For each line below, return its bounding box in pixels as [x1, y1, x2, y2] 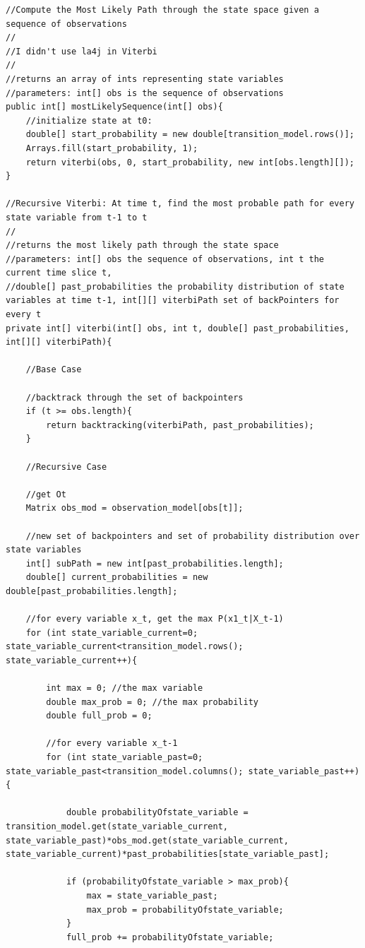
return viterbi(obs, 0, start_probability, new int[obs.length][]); [25, 157, 354, 167]
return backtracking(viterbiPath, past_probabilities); [46, 420, 314, 430]
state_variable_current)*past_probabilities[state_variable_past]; [6, 849, 330, 860]
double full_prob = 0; [46, 711, 152, 721]
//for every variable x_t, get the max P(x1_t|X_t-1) [25, 614, 284, 624]
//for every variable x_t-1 [46, 738, 178, 749]
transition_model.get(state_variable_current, [6, 822, 228, 832]
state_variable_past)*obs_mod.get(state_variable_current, [6, 835, 289, 846]
